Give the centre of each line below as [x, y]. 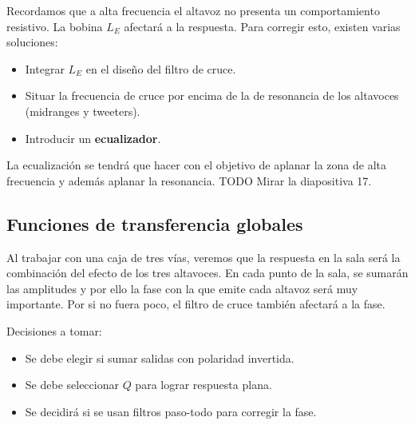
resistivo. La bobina [55, 26]
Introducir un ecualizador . [93, 138]
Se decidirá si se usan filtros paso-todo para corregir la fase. [171, 411]
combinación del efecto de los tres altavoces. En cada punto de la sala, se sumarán [207, 273]
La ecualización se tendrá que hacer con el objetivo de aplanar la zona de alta [196, 165]
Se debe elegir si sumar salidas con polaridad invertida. [160, 357]
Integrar [45, 68]
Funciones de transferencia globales [155, 223]
